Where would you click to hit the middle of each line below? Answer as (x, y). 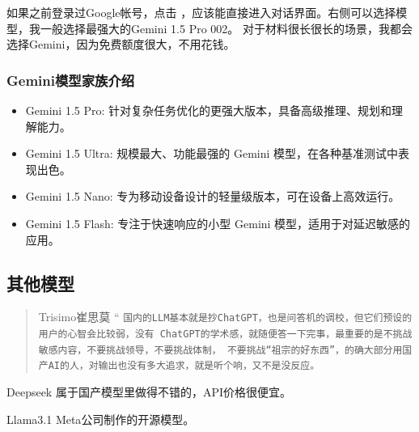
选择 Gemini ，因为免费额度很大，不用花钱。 (121, 44)
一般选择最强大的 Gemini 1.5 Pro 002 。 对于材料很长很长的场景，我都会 (226, 28)
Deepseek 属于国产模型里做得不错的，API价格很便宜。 (149, 391)
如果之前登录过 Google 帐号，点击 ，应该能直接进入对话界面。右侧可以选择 (201, 12)
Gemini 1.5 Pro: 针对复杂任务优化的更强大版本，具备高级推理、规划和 (209, 110)
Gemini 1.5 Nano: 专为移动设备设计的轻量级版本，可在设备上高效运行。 (213, 196)
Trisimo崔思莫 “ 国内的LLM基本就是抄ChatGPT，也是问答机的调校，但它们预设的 (225, 317)
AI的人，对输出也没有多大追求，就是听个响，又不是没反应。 (184, 366)
